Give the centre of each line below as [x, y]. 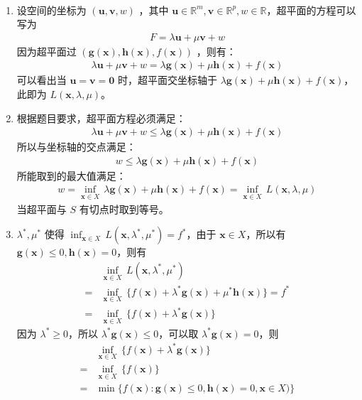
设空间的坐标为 [51, 10]
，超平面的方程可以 [311, 10]
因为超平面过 [46, 51]
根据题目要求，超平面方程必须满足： [101, 118]
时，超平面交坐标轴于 [167, 80]
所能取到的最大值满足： [71, 175]
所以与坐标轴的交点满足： [76, 147]
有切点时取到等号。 [124, 209]
